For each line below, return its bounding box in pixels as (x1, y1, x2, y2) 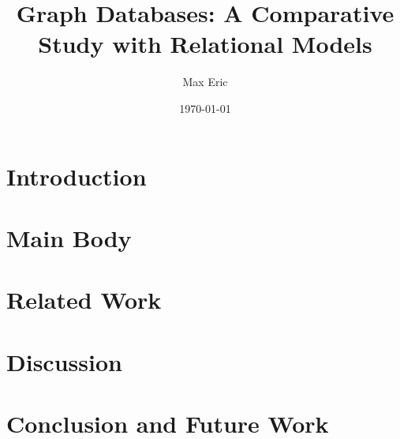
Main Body (6, 221, 132, 253)
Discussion (6, 345, 122, 377)
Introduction (6, 159, 147, 192)
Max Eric (182, 73, 228, 90)
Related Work (6, 283, 162, 316)
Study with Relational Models (38, 28, 372, 60)
